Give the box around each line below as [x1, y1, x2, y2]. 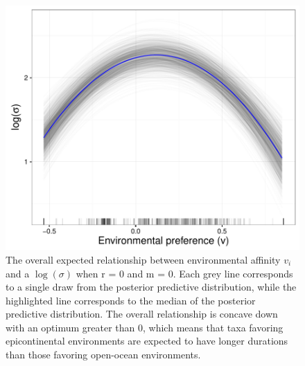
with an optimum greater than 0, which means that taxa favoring [6, 320, 284, 334]
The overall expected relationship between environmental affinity [6, 252, 281, 266]
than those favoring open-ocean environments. [6, 347, 201, 362]
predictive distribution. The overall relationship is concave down [6, 306, 278, 321]
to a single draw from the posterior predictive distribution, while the [6, 280, 297, 294]
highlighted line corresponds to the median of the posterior [6, 293, 256, 307]
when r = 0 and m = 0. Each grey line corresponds [76, 266, 293, 280]
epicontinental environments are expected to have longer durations [6, 333, 288, 348]
